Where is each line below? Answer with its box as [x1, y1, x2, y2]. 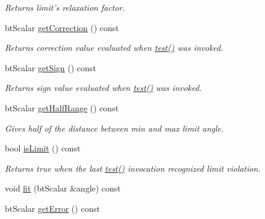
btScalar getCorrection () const [5, 21, 119, 34]
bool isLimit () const [5, 142, 81, 154]
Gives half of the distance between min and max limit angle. [5, 121, 224, 134]
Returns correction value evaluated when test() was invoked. [5, 41, 223, 54]
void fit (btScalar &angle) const [5, 182, 121, 194]
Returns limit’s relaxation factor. [5, 1, 125, 13]
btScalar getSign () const [5, 61, 96, 74]
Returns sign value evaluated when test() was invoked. [5, 81, 202, 94]
